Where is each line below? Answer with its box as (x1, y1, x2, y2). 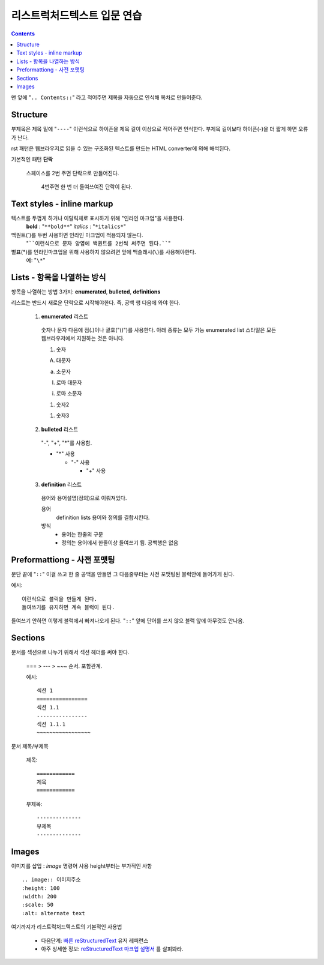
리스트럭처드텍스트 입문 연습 (11, 9, 142, 22)
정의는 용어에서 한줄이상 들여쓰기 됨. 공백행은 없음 (61, 539, 179, 546)
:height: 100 (22, 885, 60, 891)
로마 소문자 (56, 390, 82, 397)
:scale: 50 (22, 901, 54, 909)
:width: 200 (22, 893, 57, 900)
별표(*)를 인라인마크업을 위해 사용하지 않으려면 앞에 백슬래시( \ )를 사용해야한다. (11, 248, 196, 255)
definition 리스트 (41, 481, 82, 488)
